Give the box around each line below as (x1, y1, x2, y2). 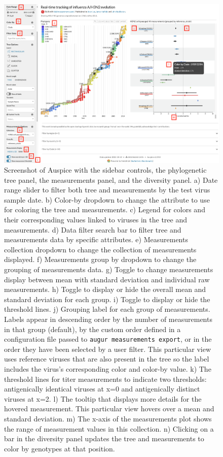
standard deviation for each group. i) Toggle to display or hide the (4, 293, 210, 304)
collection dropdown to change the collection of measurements (4, 244, 197, 254)
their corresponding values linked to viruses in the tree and (4, 214, 188, 225)
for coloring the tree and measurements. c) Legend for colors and (4, 204, 205, 215)
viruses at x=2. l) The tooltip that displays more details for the (4, 393, 202, 404)
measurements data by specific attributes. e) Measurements (4, 234, 188, 245)
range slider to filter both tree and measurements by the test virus (4, 184, 210, 195)
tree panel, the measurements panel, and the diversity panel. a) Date (4, 174, 218, 185)
